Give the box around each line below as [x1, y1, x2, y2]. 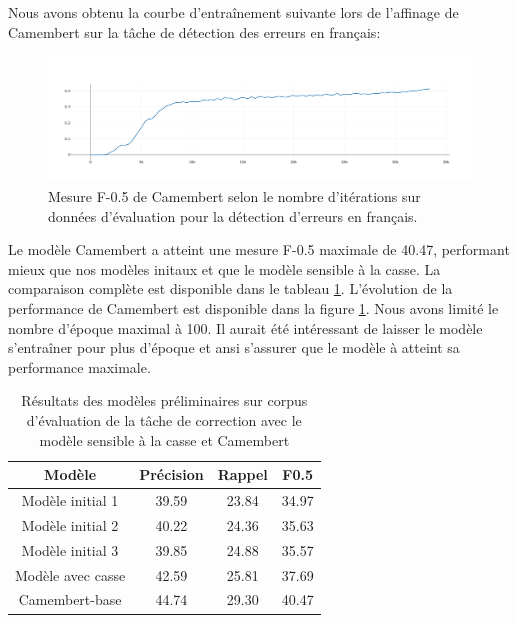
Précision [139, 464, 204, 485]
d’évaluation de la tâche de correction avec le [26, 410, 302, 430]
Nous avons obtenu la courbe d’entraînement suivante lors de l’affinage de [8, 2, 459, 22]
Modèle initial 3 [21, 539, 119, 560]
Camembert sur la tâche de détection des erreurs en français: [8, 21, 381, 42]
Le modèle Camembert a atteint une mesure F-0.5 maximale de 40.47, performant [8, 239, 510, 260]
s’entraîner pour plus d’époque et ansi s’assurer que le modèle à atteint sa [8, 337, 460, 358]
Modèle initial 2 [21, 514, 119, 535]
